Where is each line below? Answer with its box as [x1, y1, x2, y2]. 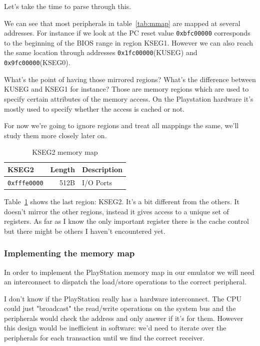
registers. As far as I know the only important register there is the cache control [4, 216, 249, 226]
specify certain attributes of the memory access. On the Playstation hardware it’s [4, 93, 253, 104]
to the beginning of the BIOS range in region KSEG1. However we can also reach [4, 37, 253, 48]
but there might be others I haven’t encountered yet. [4, 225, 165, 236]
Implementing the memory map [4, 247, 135, 259]
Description [81, 164, 122, 174]
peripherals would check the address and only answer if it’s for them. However [4, 312, 243, 323]
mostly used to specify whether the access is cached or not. [4, 103, 184, 114]
